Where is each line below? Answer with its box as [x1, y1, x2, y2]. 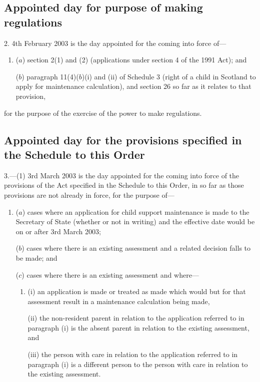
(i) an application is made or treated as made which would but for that [27, 286, 246, 297]
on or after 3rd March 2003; [15, 226, 101, 236]
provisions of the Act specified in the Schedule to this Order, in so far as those [4, 180, 244, 190]
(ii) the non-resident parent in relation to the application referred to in [27, 313, 244, 323]
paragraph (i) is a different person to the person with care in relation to [27, 359, 248, 369]
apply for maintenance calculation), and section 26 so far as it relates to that [15, 81, 251, 91]
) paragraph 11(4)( [21, 71, 79, 81]
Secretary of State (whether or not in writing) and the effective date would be [15, 216, 255, 227]
